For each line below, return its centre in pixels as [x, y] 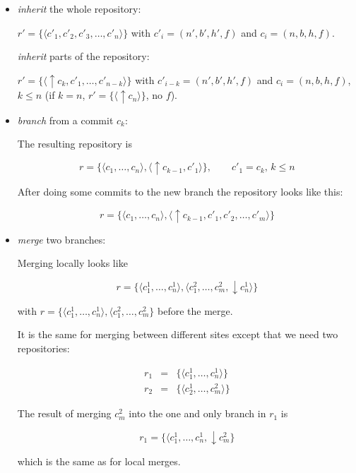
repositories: [43, 348]
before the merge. [195, 310]
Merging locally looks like [72, 263]
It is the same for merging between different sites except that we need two [178, 334]
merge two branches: [61, 239]
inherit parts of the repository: [83, 56]
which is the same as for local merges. [99, 461]
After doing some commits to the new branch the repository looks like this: [180, 191]
